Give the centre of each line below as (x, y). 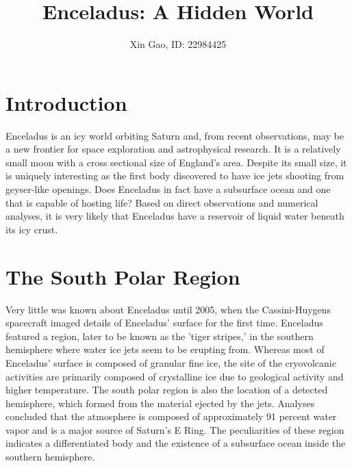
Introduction (66, 102)
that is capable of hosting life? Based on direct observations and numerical (162, 202)
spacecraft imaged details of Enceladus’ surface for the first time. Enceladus (164, 323)
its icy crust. (32, 229)
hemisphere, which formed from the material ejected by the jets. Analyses (160, 403)
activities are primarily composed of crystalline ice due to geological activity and (175, 376)
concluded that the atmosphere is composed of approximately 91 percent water (171, 416)
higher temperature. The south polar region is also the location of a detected (167, 390)
